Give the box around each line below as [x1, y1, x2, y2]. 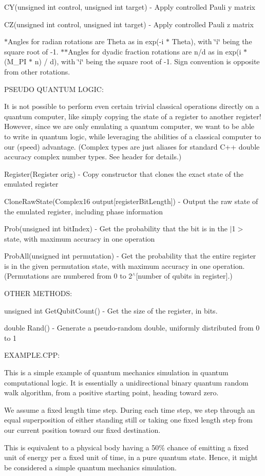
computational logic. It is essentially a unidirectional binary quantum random [4, 377, 249, 388]
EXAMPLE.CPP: [4, 350, 60, 360]
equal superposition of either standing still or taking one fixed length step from [4, 414, 253, 425]
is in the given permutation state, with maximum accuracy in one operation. [4, 260, 245, 271]
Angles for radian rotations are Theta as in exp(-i [8, 36, 164, 47]
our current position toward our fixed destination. [4, 425, 161, 435]
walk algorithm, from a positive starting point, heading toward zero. [4, 387, 219, 398]
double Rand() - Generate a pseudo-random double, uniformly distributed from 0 [4, 322, 260, 333]
